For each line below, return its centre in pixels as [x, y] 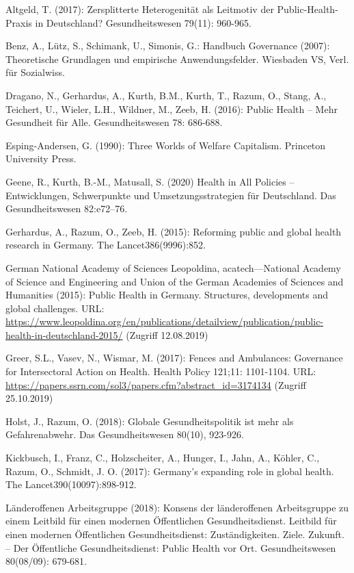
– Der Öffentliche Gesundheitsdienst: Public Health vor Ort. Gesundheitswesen [171, 547]
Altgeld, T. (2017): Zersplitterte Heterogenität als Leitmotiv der [140, 9]
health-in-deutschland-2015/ [64, 334]
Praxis [19, 22]
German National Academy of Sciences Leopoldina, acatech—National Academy [173, 267]
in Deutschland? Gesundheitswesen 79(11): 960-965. [143, 22]
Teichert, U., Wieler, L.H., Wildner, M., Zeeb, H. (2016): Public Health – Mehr [172, 109]
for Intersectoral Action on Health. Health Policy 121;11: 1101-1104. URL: [161, 371]
